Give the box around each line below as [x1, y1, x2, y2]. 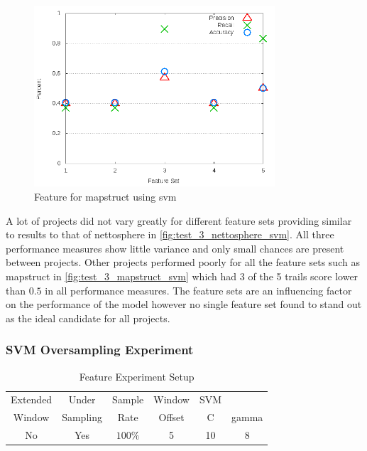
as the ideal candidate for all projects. [6, 310, 170, 325]
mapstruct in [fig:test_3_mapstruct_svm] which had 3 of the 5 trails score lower [6, 268, 358, 283]
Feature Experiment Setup [79, 368, 195, 383]
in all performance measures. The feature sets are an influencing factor [45, 282, 352, 297]
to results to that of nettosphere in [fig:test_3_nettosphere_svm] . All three [6, 227, 334, 242]
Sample [111, 392, 144, 407]
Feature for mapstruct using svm [34, 189, 177, 203]
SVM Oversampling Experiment [6, 341, 194, 359]
